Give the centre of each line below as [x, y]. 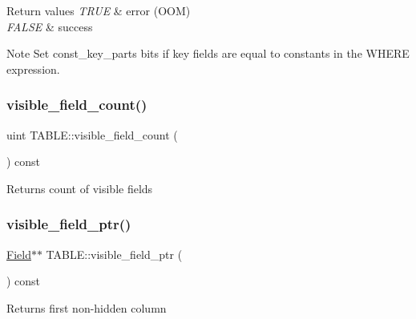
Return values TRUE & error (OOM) [99, 10]
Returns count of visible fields [80, 188]
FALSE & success [50, 26]
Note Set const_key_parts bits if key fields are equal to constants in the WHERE [208, 53]
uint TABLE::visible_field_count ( [92, 134]
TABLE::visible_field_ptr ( [114, 254]
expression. [33, 69]
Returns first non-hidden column [87, 307]
